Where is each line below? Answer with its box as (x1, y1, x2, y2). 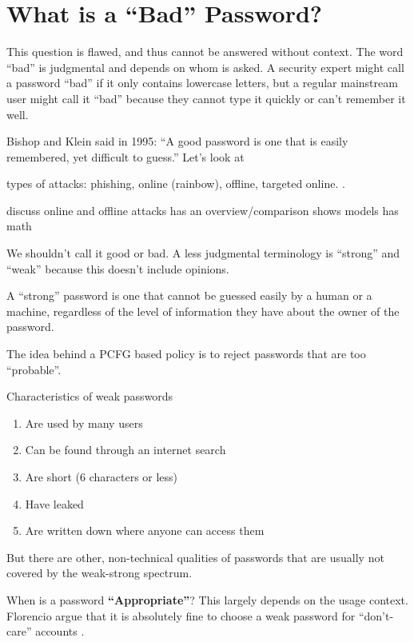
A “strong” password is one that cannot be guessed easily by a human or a (6, 287, 372, 304)
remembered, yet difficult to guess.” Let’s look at (6, 148, 245, 165)
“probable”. (6, 361, 62, 377)
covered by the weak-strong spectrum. (6, 564, 193, 581)
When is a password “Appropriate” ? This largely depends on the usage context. (6, 591, 408, 608)
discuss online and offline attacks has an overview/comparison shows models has (6, 201, 399, 218)
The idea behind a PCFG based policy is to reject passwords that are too (6, 345, 366, 362)
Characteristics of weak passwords (6, 388, 173, 405)
